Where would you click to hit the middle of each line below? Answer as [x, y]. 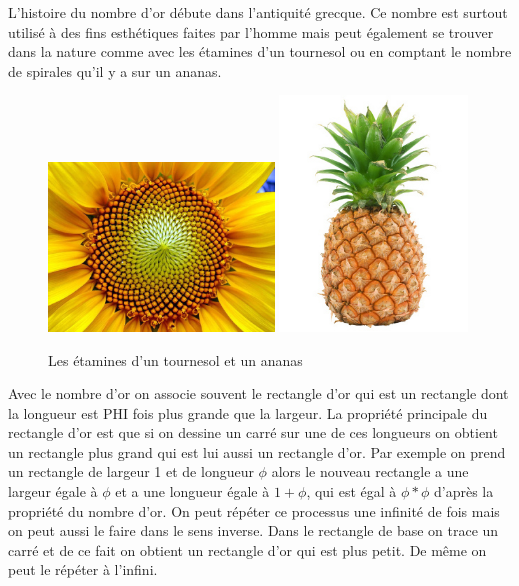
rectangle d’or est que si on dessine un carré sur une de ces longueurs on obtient [253, 432]
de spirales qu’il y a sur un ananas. [115, 70]
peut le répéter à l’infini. [83, 569]
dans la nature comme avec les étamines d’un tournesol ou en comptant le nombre [260, 51]
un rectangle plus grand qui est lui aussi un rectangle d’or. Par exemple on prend [257, 451]
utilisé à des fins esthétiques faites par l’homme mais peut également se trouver [251, 31]
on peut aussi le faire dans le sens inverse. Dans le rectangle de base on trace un [253, 530]
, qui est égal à [351, 491]
